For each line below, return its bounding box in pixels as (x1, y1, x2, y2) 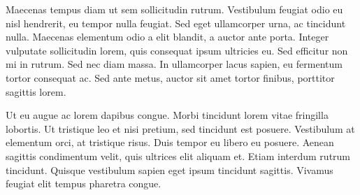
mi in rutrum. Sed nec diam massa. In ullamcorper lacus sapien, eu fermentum (6, 57, 343, 71)
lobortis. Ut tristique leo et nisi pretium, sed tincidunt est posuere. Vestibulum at (6, 121, 355, 136)
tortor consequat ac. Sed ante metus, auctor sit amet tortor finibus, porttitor (6, 70, 335, 85)
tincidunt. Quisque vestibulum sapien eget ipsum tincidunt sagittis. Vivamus (6, 162, 333, 177)
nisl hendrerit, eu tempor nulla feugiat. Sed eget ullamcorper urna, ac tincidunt (6, 15, 346, 30)
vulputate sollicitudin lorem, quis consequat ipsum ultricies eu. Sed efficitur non (6, 43, 348, 57)
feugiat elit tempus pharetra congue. (6, 176, 161, 191)
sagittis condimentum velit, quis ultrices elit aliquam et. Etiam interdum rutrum (6, 148, 351, 163)
